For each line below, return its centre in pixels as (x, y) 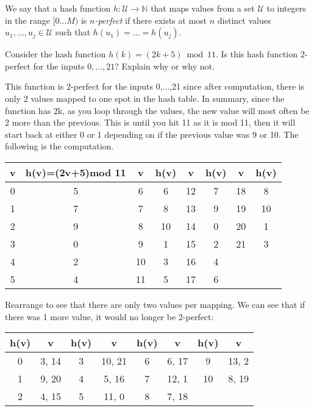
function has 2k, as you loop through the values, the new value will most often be (157, 110)
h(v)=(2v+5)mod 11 (76, 172)
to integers (286, 8)
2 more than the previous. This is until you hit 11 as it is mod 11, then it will (150, 122)
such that (73, 32)
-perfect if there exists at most (151, 20)
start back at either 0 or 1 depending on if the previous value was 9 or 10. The (152, 134)
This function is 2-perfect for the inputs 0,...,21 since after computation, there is (155, 86)
